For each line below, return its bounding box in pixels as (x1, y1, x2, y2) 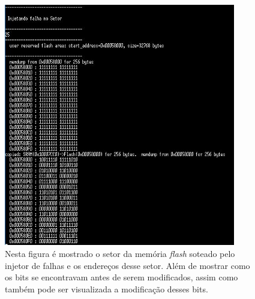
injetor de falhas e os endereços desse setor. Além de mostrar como (5, 259, 250, 271)
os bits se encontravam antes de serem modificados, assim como (5, 271, 238, 283)
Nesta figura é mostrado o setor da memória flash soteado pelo (5, 247, 235, 260)
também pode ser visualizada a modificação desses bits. (5, 282, 208, 295)
